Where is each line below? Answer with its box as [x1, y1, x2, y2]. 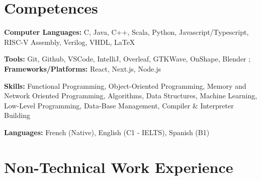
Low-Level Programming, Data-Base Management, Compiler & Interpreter [4, 100, 234, 110]
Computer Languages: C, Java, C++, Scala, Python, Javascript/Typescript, [4, 27, 249, 37]
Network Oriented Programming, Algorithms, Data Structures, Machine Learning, [4, 90, 257, 101]
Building [4, 110, 30, 121]
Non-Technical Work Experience [4, 156, 233, 177]
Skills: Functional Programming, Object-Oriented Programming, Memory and [4, 80, 246, 91]
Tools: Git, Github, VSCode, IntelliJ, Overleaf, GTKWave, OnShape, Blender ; [4, 53, 251, 64]
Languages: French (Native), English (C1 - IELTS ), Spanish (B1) [4, 127, 210, 137]
